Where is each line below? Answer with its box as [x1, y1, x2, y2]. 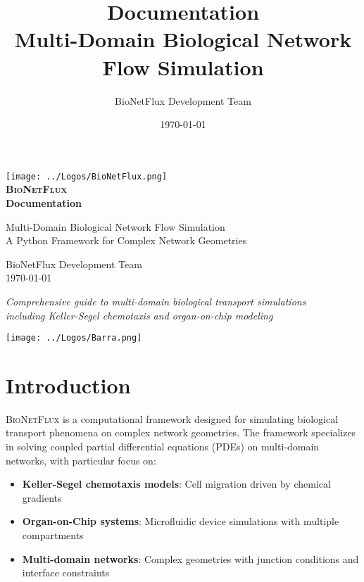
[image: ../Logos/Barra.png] [6, 333, 142, 343]
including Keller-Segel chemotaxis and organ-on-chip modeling [6, 308, 273, 322]
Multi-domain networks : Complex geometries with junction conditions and [22, 551, 359, 566]
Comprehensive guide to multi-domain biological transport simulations [6, 293, 306, 308]
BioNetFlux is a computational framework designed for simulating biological [6, 411, 339, 426]
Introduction [6, 370, 131, 399]
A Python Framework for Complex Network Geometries [6, 233, 247, 248]
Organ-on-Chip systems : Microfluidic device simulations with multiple [22, 514, 339, 529]
